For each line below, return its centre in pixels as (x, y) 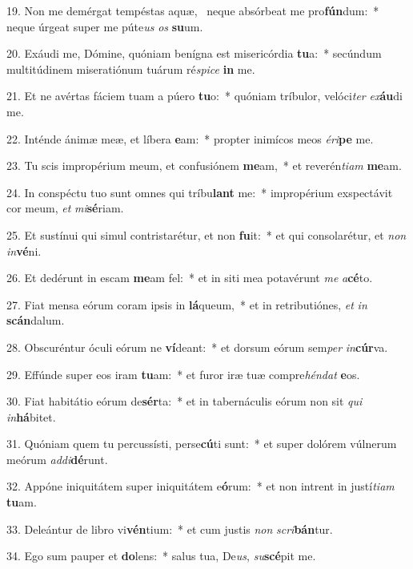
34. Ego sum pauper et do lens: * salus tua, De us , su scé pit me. (161, 556)
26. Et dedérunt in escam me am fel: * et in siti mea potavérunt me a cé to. (190, 278)
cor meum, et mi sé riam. (65, 208)
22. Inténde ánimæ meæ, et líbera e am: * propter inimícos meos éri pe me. (190, 138)
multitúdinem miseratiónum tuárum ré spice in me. (131, 69)
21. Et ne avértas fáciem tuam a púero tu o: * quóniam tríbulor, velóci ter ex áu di (204, 96)
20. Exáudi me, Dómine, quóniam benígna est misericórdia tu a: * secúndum (194, 53)
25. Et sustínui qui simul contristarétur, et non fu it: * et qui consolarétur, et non (206, 234)
